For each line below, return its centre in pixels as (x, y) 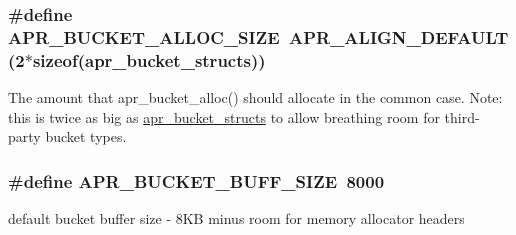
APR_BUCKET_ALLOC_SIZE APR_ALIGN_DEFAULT (258, 36)
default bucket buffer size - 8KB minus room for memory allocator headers (236, 218)
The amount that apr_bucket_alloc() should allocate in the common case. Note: (255, 97)
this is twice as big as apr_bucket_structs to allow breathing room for (224, 116)
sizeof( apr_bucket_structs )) (149, 59)
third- (462, 116)
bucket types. (86, 136)
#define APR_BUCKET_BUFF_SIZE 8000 (196, 180)
